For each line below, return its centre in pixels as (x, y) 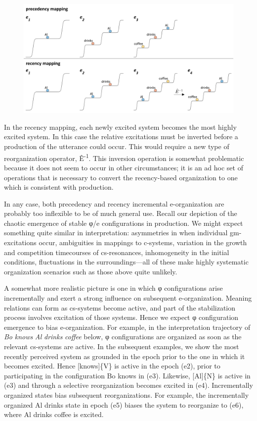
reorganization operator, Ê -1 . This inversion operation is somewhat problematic (124, 157)
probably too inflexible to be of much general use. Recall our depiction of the (121, 213)
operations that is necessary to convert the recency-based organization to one (121, 177)
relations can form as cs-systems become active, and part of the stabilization (120, 307)
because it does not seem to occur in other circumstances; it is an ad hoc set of (124, 167)
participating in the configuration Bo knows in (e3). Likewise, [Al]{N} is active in (127, 375)
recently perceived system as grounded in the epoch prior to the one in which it (125, 356)
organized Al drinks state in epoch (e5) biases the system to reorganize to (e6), (124, 404)
